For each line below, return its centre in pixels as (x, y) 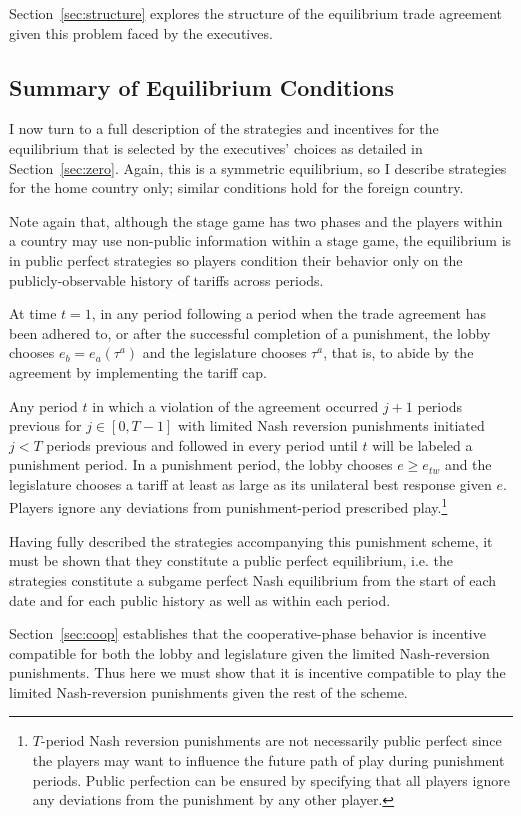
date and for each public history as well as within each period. (200, 599)
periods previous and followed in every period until (202, 444)
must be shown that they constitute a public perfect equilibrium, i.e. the (231, 560)
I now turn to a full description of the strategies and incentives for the (224, 128)
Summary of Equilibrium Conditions (202, 86)
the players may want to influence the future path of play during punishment (268, 760)
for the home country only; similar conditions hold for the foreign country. (236, 187)
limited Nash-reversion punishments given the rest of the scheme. (208, 691)
